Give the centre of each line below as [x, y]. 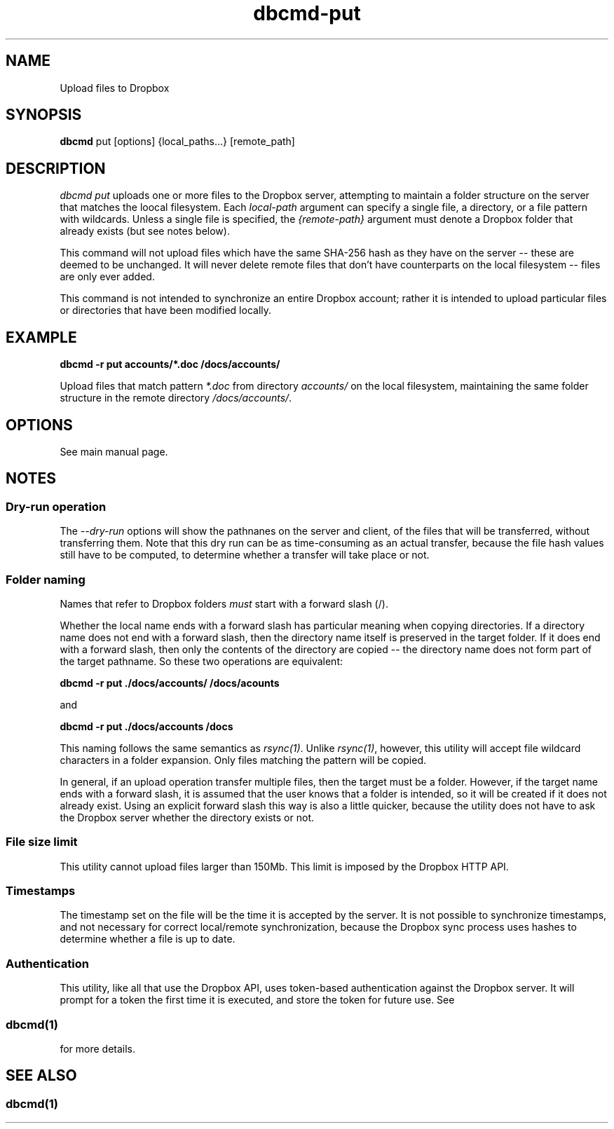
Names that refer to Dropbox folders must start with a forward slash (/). [224, 603]
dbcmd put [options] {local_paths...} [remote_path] [177, 142]
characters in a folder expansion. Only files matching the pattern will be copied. [243, 760]
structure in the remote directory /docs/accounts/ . [176, 398]
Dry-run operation [56, 506]
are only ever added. [107, 277]
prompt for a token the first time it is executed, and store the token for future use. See [257, 1000]
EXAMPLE [41, 337]
